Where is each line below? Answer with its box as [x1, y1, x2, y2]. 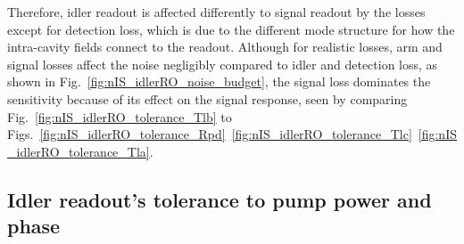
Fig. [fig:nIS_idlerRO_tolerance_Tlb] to [7, 107, 232, 126]
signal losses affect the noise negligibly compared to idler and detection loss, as [7, 54, 438, 73]
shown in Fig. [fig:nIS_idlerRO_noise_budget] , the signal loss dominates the [7, 72, 431, 91]
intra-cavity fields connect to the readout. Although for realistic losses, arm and [7, 37, 443, 56]
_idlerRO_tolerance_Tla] [7, 142, 150, 160]
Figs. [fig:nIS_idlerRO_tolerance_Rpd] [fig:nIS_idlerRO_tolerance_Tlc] [7, 125, 412, 143]
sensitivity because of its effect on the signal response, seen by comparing [7, 89, 408, 108]
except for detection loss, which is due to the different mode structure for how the [7, 20, 455, 38]
